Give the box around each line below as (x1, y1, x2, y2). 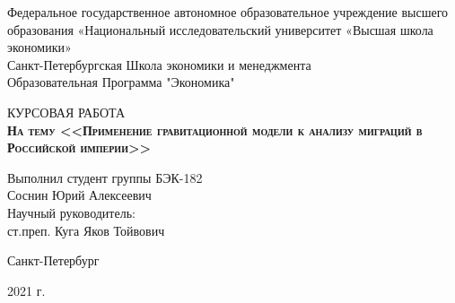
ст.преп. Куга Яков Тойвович (7, 221, 165, 239)
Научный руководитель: (7, 203, 136, 221)
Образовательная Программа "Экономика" (7, 73, 235, 91)
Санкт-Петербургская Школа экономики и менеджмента (7, 55, 311, 74)
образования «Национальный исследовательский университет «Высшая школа (7, 20, 433, 39)
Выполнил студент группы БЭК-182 (7, 168, 203, 186)
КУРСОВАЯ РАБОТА (7, 102, 126, 121)
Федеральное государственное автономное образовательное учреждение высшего (7, 3, 449, 21)
